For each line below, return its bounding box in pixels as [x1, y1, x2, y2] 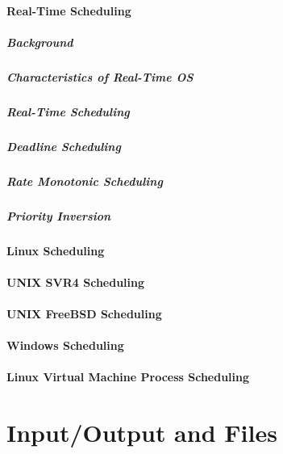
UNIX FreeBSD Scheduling [6, 305, 162, 322]
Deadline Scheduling [6, 137, 121, 154]
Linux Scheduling [6, 242, 105, 259]
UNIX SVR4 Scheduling [6, 273, 145, 290]
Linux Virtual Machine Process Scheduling [6, 368, 250, 385]
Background [6, 33, 73, 50]
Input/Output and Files [6, 416, 277, 449]
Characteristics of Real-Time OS [6, 68, 194, 85]
